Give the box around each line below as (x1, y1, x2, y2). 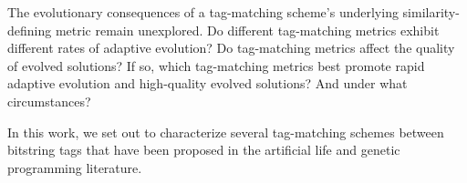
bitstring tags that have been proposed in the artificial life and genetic (7, 140, 400, 159)
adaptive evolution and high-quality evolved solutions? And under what (7, 74, 408, 93)
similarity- (402, 3, 460, 21)
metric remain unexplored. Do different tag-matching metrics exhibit (55, 20, 440, 39)
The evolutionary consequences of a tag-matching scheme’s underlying (7, 3, 399, 21)
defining (7, 20, 52, 39)
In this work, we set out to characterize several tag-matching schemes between (7, 122, 444, 141)
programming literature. (7, 158, 142, 177)
